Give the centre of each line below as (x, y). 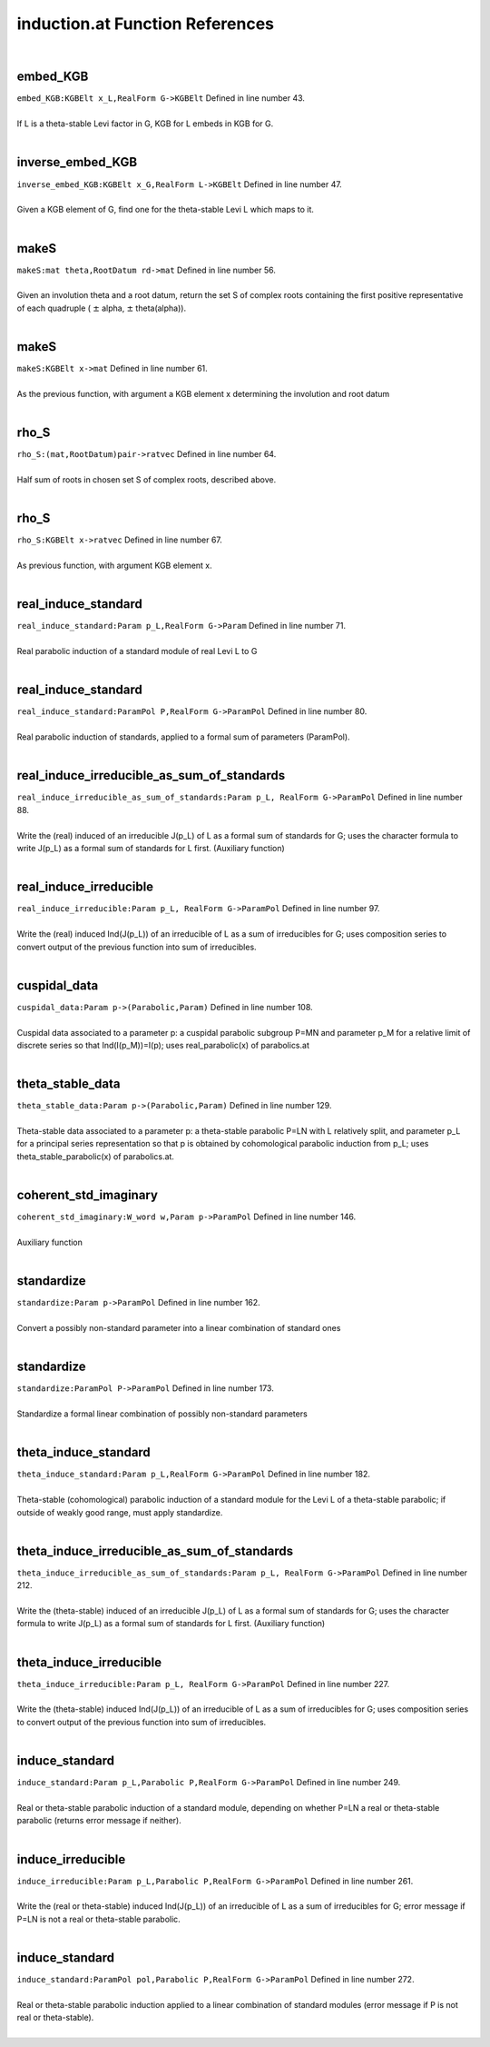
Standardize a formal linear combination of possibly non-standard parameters (162, 1414)
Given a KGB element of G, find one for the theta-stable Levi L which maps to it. (166, 210)
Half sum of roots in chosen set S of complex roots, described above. (147, 479)
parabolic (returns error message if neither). (99, 1821)
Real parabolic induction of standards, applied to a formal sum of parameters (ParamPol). (183, 737)
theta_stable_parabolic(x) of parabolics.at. (95, 1156)
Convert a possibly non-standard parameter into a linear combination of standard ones (179, 1327)
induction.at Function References (146, 24)
